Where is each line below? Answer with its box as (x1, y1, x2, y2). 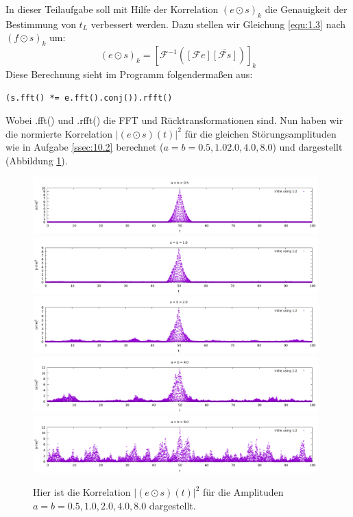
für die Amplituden (203, 485, 284, 499)
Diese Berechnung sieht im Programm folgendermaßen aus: (5, 66, 253, 81)
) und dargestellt (272, 140, 343, 154)
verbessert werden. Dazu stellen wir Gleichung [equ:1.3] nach (90, 16, 346, 31)
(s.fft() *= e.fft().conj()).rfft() (5, 92, 173, 103)
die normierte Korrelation (5, 126, 113, 140)
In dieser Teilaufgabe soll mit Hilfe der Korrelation (5, 2, 219, 16)
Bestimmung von (5, 16, 76, 31)
